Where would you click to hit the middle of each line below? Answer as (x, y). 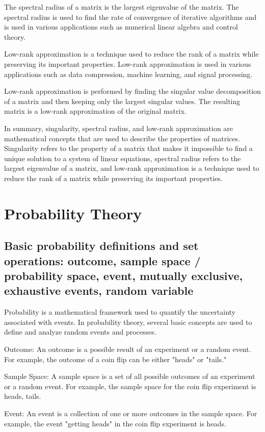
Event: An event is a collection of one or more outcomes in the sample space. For (131, 413)
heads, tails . (23, 396)
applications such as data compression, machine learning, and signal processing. (128, 74)
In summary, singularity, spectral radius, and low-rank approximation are (119, 128)
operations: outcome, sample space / (102, 260)
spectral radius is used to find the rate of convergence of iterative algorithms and (130, 17)
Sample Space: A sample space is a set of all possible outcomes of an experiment (130, 376)
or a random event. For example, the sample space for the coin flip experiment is (130, 386)
